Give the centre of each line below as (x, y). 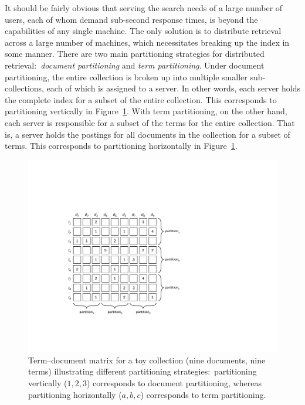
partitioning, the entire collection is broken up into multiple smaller (126, 76)
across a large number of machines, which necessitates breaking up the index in (147, 42)
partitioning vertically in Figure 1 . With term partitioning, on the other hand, (146, 111)
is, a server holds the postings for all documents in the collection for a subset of (148, 134)
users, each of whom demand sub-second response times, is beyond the (131, 19)
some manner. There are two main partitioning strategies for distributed (135, 54)
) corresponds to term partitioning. (203, 394)
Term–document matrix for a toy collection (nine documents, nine (147, 360)
